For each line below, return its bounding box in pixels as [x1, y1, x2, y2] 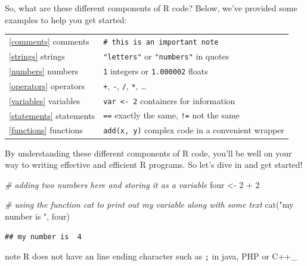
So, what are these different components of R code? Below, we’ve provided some [5, 2, 297, 14]
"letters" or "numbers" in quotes [103, 49, 230, 62]
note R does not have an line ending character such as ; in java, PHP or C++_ [5, 250, 297, 262]
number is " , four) [5, 209, 70, 222]
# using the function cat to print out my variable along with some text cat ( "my [5, 198, 294, 211]
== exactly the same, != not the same [103, 109, 240, 121]
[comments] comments [9, 35, 89, 47]
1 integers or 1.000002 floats [103, 64, 208, 77]
